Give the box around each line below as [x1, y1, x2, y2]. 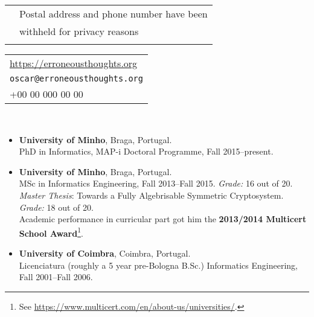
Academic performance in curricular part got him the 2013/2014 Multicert [19, 213, 307, 225]
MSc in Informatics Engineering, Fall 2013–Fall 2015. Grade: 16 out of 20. [19, 177, 293, 190]
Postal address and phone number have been [19, 7, 208, 21]
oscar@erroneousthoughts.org [10, 74, 143, 83]
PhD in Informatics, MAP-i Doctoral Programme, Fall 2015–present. [19, 145, 274, 158]
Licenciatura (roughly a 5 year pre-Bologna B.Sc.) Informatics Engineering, [19, 258, 298, 271]
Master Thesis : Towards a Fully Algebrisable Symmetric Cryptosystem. [19, 188, 284, 201]
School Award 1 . [19, 225, 83, 239]
